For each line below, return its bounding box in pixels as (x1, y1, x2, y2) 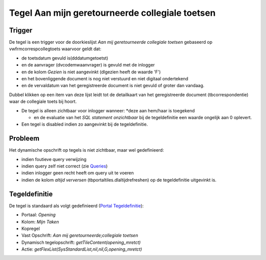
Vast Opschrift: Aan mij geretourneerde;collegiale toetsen (21, 232, 138, 238)
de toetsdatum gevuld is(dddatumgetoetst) (21, 55, 108, 61)
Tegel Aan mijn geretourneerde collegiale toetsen (9, 7, 216, 18)
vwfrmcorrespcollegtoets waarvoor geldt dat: (9, 46, 101, 52)
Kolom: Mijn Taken (21, 219, 59, 225)
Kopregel (21, 226, 40, 231)
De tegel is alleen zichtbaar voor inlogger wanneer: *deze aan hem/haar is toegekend (21, 107, 195, 113)
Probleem (9, 134, 39, 143)
